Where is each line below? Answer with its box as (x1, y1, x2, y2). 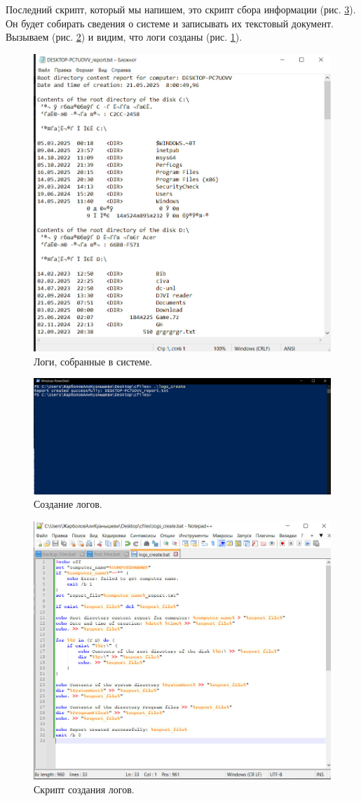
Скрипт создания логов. (34, 781, 135, 796)
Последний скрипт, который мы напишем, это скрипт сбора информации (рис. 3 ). (6, 2, 356, 16)
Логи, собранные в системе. (34, 354, 153, 368)
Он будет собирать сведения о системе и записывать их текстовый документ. (6, 15, 334, 30)
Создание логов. (34, 497, 102, 511)
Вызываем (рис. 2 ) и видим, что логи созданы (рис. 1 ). (6, 29, 243, 44)
